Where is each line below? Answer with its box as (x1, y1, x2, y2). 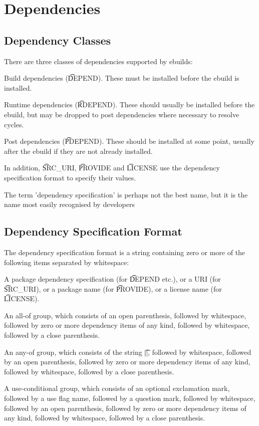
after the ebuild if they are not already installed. (4, 145, 153, 156)
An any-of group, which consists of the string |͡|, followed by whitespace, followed (4, 346, 251, 357)
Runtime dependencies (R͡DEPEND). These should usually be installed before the (4, 99, 255, 110)
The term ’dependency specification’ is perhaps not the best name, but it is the (4, 189, 248, 199)
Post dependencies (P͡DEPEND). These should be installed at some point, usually (4, 136, 254, 146)
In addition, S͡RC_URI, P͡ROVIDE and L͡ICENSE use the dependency (4, 162, 220, 173)
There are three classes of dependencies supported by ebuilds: (4, 56, 193, 66)
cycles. (4, 119, 24, 129)
